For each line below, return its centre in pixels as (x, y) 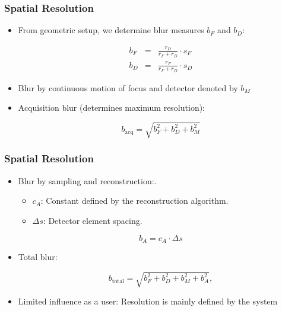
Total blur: (38, 256)
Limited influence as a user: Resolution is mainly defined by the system (148, 301)
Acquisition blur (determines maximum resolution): (111, 108)
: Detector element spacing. (93, 220)
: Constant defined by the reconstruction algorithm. (134, 201)
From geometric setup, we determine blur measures (111, 30)
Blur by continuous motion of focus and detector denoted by (128, 87)
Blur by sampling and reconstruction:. (87, 180)
